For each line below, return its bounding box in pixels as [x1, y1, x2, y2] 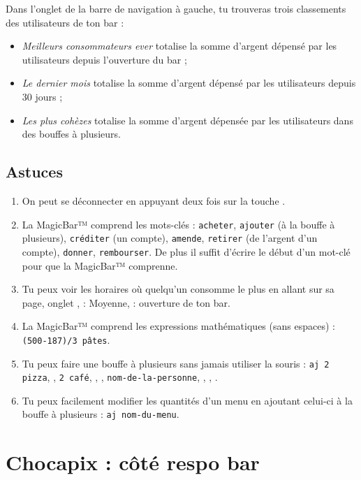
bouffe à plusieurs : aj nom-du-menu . [22, 407, 179, 421]
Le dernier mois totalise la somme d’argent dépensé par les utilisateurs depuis [22, 75, 356, 90]
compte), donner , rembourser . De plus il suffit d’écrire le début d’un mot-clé [22, 244, 351, 259]
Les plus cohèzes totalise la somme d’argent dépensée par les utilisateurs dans [22, 112, 353, 127]
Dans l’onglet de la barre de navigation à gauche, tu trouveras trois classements [6, 1, 346, 15]
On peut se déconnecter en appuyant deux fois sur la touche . [22, 193, 286, 208]
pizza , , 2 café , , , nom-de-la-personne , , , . [22, 370, 218, 384]
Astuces [6, 161, 63, 182]
